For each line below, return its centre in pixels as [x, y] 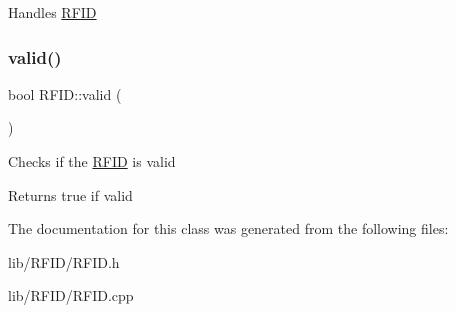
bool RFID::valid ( [65, 93]
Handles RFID [52, 12]
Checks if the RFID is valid [92, 161]
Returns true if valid [70, 194]
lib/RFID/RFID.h [64, 261]
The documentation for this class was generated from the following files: [228, 228]
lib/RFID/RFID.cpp [71, 295]
